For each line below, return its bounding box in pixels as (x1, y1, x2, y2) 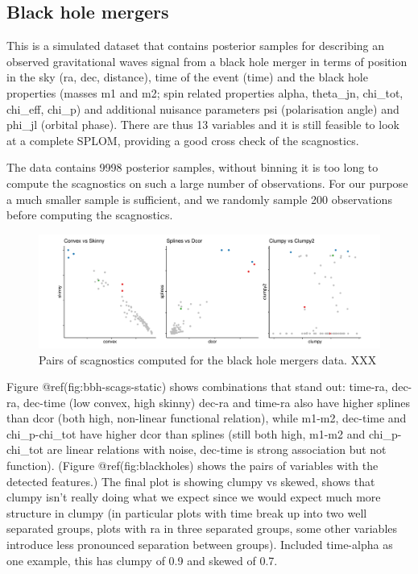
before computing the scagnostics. (6, 206, 173, 223)
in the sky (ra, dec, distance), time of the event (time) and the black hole (6, 69, 368, 85)
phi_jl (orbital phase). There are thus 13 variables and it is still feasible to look (6, 116, 399, 133)
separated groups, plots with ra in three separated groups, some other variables (6, 520, 398, 537)
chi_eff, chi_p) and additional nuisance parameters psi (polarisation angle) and (6, 100, 399, 117)
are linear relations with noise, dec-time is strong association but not (47, 441, 387, 458)
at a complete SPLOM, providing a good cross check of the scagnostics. (6, 131, 359, 148)
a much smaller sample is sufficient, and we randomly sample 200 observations (6, 190, 392, 207)
